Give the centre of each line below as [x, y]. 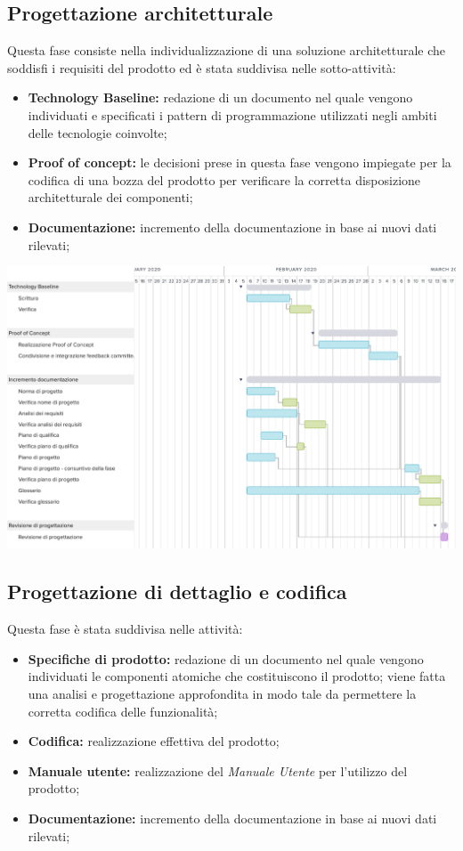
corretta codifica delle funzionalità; [123, 711]
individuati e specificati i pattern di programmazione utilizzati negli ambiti [232, 114]
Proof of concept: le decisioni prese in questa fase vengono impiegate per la [240, 162]
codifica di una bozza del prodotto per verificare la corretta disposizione [224, 179]
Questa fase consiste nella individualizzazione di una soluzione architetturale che [227, 50]
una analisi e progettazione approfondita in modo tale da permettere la [222, 693]
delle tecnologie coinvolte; [97, 132]
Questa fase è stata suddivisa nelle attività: [125, 629]
